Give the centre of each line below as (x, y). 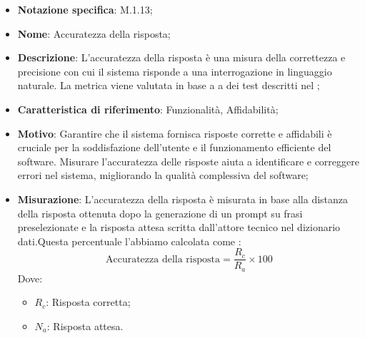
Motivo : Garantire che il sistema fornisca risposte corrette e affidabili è (175, 133)
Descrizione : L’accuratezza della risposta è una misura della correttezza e (181, 57)
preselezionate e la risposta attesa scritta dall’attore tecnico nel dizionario (179, 227)
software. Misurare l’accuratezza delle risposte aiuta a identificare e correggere (188, 161)
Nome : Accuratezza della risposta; (94, 33)
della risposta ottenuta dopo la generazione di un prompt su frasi (160, 213)
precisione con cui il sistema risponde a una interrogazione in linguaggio (175, 71)
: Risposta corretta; (88, 302)
